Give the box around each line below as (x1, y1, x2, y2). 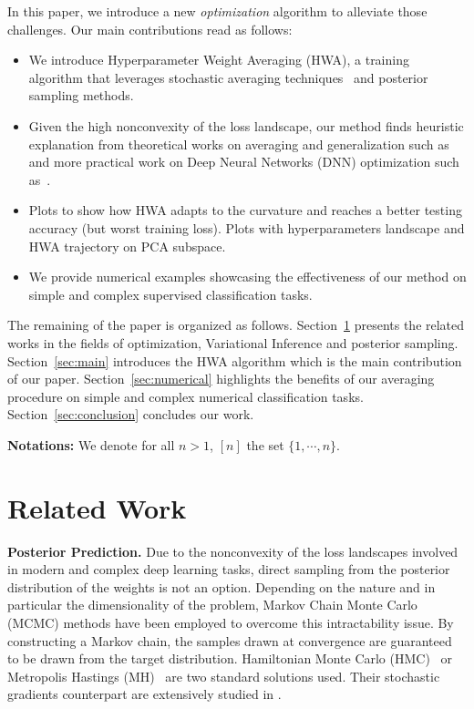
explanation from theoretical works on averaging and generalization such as (28, 134, 449, 153)
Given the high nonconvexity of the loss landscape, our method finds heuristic (28, 116, 464, 135)
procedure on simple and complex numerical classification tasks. (7, 386, 364, 406)
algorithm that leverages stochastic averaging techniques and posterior (28, 67, 428, 87)
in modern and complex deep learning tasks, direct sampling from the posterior (7, 560, 450, 579)
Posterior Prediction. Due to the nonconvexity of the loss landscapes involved (7, 541, 459, 560)
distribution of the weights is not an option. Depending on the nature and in (7, 577, 436, 596)
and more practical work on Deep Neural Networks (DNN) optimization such (28, 152, 459, 171)
